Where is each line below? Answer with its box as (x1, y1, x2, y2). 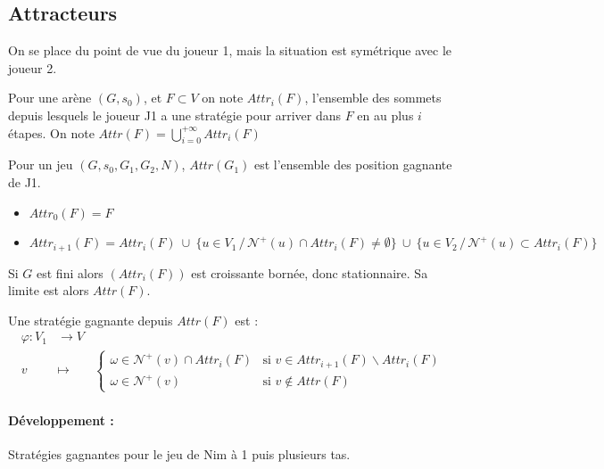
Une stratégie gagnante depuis (8, 310, 173, 329)
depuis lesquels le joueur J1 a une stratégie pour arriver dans (8, 105, 341, 124)
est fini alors (37, 263, 103, 282)
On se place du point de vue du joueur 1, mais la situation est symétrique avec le (8, 41, 452, 60)
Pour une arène (8, 88, 92, 107)
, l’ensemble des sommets (304, 88, 442, 107)
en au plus (357, 105, 414, 124)
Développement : (8, 411, 114, 430)
